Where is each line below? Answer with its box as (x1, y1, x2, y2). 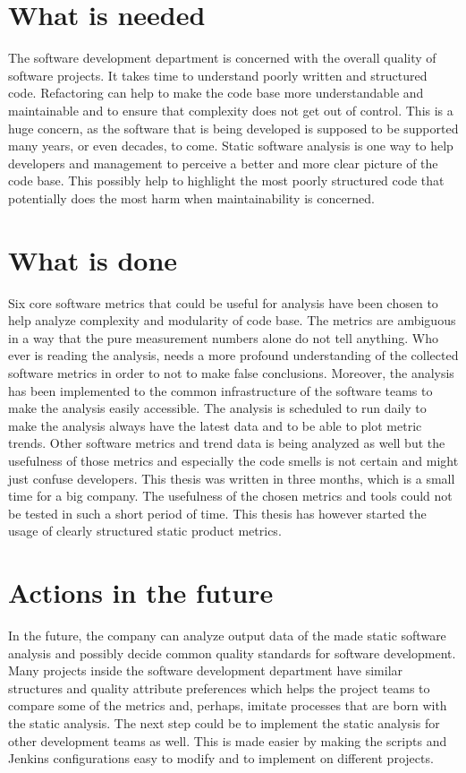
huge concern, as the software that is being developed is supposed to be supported (8, 118, 459, 137)
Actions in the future (8, 574, 274, 611)
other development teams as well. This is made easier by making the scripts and (8, 731, 447, 750)
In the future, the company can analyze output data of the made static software (8, 626, 446, 645)
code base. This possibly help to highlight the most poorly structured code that (8, 171, 445, 190)
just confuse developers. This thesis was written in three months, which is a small (8, 468, 455, 487)
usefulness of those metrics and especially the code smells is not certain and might (8, 451, 459, 469)
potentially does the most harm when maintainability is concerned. (8, 188, 375, 207)
